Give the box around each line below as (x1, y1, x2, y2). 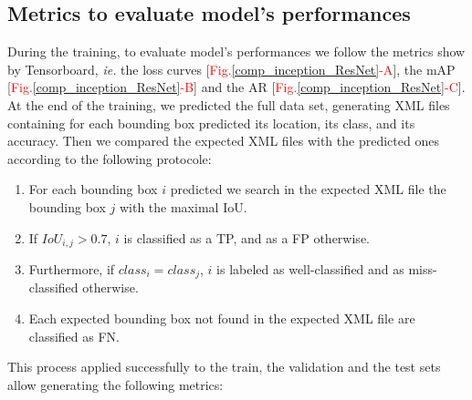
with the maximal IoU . (119, 197, 247, 216)
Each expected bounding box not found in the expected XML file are (28, 309, 415, 328)
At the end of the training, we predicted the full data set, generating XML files (7, 95, 450, 114)
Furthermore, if (28, 260, 115, 278)
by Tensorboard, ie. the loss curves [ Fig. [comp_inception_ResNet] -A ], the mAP (7, 59, 456, 78)
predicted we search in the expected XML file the (170, 179, 446, 199)
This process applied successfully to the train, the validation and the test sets (7, 357, 441, 376)
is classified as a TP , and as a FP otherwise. (123, 228, 370, 247)
